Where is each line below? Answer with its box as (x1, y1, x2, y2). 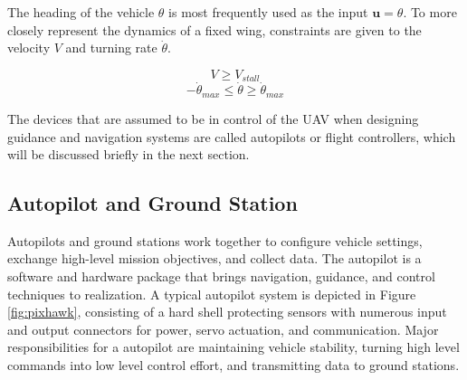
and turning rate (65, 38, 157, 57)
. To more (403, 3, 457, 21)
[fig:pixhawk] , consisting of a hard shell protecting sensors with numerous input (7, 302, 447, 321)
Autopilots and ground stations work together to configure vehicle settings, (7, 231, 423, 250)
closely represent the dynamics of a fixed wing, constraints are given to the (7, 20, 422, 39)
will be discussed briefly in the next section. (7, 145, 250, 164)
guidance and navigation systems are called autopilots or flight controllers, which (7, 127, 456, 146)
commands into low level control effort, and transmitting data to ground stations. (7, 356, 460, 375)
